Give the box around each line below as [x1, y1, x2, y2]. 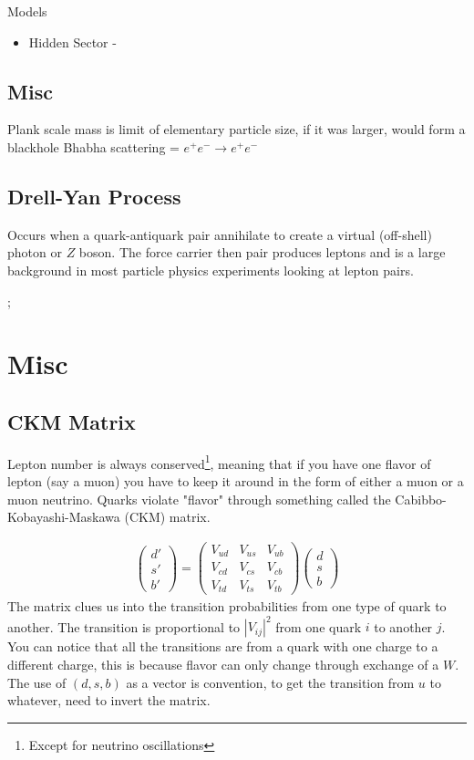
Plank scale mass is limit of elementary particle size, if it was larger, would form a [7, 120, 466, 139]
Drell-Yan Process [7, 182, 181, 210]
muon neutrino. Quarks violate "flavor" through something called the [7, 489, 391, 508]
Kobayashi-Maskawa [7, 507, 120, 526]
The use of [7, 672, 67, 692]
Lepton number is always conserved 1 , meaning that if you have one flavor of [7, 451, 431, 473]
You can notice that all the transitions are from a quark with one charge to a [7, 637, 438, 656]
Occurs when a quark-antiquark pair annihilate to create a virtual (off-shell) [7, 224, 432, 244]
